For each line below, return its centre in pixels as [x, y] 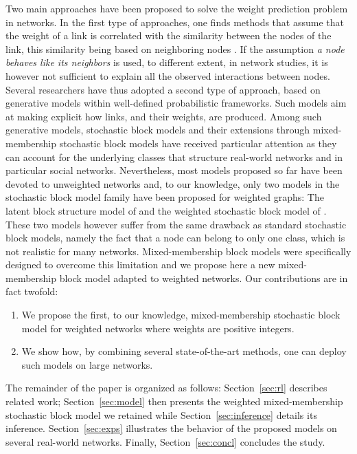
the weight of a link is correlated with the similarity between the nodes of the [169, 35]
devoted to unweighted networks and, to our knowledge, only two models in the [173, 183]
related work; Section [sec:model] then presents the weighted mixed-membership [174, 401]
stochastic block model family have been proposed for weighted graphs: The [165, 197]
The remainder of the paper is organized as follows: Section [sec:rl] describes [166, 388]
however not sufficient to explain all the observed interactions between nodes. [168, 75]
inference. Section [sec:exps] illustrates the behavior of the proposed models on [171, 428]
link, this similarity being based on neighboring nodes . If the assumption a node [175, 48]
